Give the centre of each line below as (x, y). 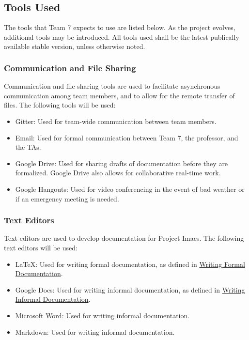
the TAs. (28, 147)
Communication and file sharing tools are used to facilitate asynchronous (112, 86)
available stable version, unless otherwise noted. (75, 46)
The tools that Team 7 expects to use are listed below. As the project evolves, (120, 27)
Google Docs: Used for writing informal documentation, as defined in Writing (130, 289)
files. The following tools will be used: (60, 105)
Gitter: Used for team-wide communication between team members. (116, 121)
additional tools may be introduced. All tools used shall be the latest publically (122, 37)
